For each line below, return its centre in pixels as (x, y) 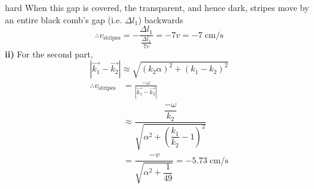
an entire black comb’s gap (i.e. (64, 19)
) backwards (161, 19)
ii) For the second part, (49, 54)
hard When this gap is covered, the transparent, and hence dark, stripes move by (157, 7)
